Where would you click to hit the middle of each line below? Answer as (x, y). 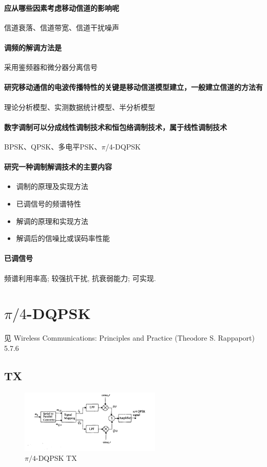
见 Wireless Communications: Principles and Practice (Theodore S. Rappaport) (129, 338)
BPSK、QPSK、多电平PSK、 (53, 146)
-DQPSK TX (56, 458)
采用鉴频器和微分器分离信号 (51, 67)
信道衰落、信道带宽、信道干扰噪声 (62, 27)
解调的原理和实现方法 (52, 221)
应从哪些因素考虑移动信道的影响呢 (62, 7)
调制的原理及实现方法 (52, 186)
